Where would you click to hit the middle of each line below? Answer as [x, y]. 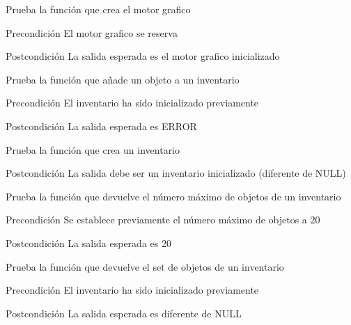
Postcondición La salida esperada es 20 [88, 243]
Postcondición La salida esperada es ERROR [101, 126]
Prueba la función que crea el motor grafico [98, 9]
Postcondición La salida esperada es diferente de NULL [124, 313]
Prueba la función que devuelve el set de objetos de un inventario [145, 266]
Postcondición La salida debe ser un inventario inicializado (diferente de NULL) [176, 173]
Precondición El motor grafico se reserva [92, 32]
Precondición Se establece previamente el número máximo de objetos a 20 [163, 220]
